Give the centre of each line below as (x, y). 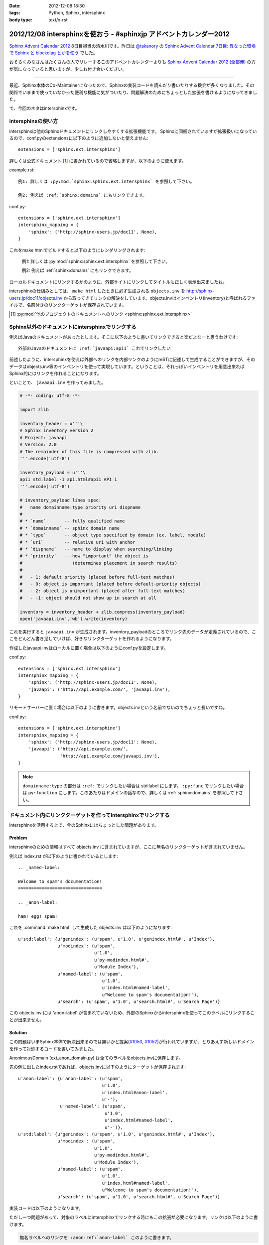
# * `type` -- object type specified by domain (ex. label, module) (113, 535)
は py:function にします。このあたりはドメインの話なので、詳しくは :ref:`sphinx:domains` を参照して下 (131, 793)
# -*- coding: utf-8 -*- (50, 396)
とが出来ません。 (27, 1020)
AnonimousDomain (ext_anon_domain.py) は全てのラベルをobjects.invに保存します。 (96, 1058)
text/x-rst (58, 19)
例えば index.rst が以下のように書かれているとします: (64, 856)
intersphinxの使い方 (34, 121)
